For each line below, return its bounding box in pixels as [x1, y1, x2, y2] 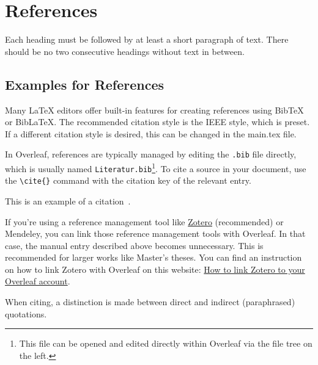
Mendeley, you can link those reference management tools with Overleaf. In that [5, 227, 306, 240]
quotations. [5, 307, 47, 320]
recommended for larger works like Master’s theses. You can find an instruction [5, 251, 302, 264]
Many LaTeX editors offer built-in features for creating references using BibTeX [5, 103, 304, 116]
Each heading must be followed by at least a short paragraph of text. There [5, 33, 289, 46]
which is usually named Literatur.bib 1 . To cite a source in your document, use [5, 160, 306, 175]
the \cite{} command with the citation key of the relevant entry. [5, 174, 251, 187]
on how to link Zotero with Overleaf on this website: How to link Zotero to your [5, 262, 305, 275]
